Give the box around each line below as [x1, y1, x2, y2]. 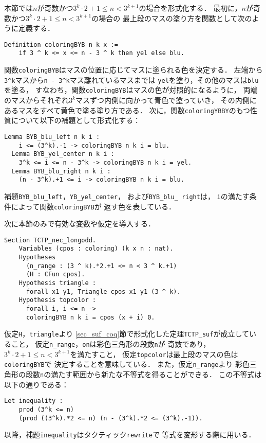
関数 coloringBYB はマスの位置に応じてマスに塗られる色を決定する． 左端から [4, 64, 263, 75]
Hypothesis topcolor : [18, 296, 96, 304]
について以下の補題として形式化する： [11, 115, 141, 126]
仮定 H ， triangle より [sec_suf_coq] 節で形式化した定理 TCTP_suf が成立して [4, 328, 250, 339]
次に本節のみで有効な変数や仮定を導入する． [4, 218, 155, 229]
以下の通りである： [4, 379, 69, 389]
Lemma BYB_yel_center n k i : [11, 150, 115, 158]
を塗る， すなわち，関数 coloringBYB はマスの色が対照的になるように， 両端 [4, 84, 258, 95]
